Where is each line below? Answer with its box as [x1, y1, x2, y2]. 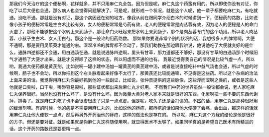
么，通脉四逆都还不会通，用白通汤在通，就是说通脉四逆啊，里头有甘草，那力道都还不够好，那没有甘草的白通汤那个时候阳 [9, 49, 258, 55]
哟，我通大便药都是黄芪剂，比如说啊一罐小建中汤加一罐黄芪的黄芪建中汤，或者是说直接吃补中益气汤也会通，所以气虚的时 [9, 63, 258, 69]
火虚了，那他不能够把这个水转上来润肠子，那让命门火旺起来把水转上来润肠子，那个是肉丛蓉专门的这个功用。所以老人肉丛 [9, 28, 258, 34]
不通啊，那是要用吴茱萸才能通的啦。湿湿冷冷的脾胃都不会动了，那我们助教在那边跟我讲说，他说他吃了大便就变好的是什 [9, 42, 254, 48]
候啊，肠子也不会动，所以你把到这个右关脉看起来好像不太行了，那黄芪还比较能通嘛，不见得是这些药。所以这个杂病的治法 [9, 70, 258, 76]
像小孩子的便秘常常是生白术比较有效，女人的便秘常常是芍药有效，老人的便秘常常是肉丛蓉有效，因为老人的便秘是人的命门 [9, 21, 258, 27]
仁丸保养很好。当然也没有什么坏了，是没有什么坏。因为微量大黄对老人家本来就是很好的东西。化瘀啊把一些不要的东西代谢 [9, 91, 258, 97]
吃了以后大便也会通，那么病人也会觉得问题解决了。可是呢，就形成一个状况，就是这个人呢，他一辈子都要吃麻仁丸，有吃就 [9, 7, 258, 13]
